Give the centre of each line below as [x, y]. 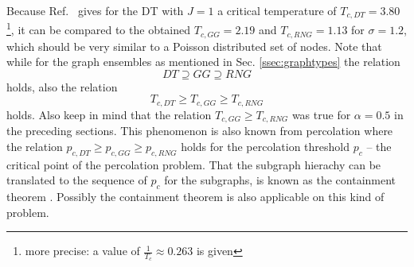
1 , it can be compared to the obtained [99, 29]
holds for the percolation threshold [266, 146]
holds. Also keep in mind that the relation [109, 114]
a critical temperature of [277, 10]
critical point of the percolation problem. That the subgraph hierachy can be [194, 164]
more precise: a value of [82, 251]
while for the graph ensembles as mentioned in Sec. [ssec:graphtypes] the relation [203, 62]
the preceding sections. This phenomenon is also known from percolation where [200, 131]
